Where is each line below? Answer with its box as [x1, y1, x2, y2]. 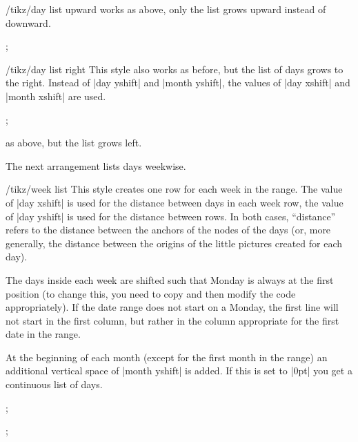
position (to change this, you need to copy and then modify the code [6, 286, 296, 300]
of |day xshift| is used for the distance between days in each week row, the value [6, 195, 344, 209]
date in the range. [6, 327, 81, 341]
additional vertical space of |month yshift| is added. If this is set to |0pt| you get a [6, 363, 352, 378]
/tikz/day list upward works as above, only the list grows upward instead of [6, 2, 326, 16]
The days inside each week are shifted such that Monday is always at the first [6, 272, 334, 287]
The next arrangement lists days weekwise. [6, 158, 186, 173]
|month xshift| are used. [6, 88, 106, 103]
